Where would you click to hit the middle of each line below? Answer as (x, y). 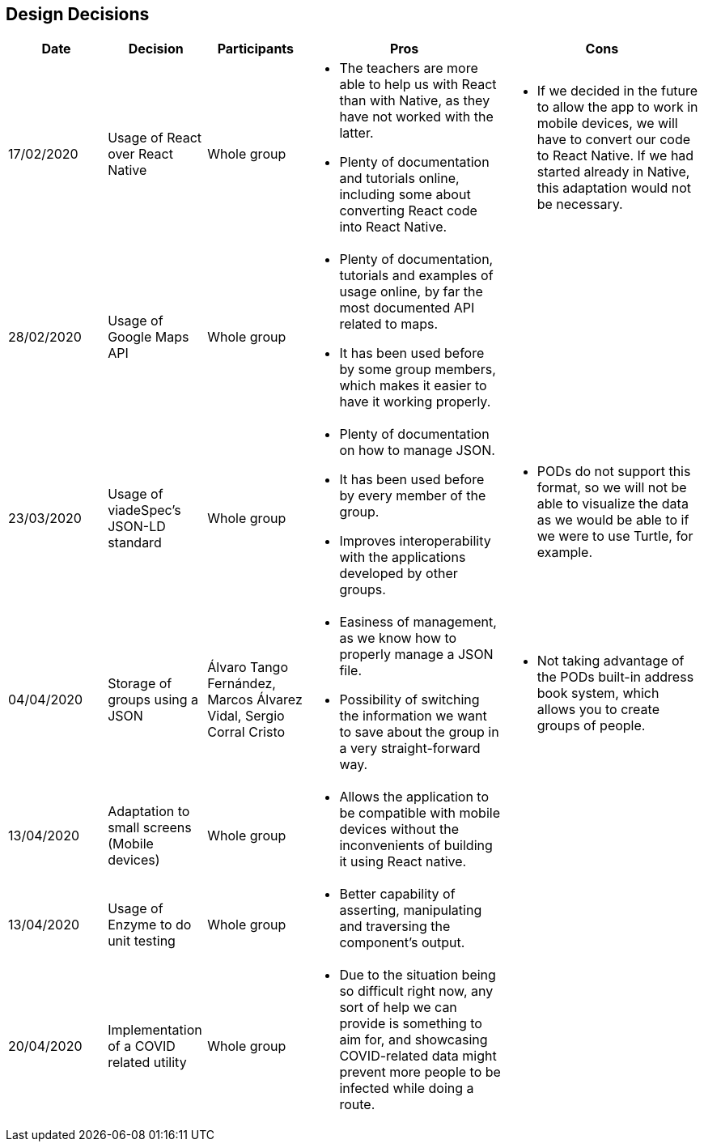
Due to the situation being (418, 975)
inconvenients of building (416, 846)
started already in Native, (613, 172)
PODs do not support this (614, 472)
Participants (256, 49)
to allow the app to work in (617, 107)
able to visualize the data (613, 504)
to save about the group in (419, 732)
